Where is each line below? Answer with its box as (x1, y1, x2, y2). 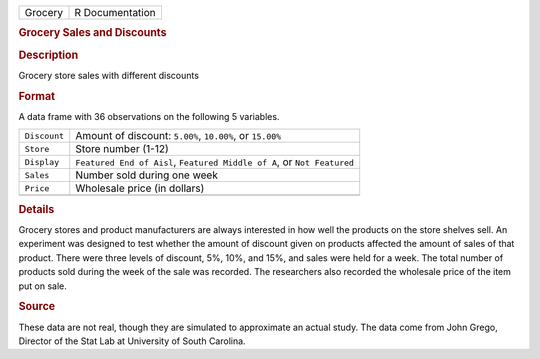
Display (24, 156, 60, 167)
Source (18, 300, 56, 314)
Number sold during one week (75, 168, 219, 182)
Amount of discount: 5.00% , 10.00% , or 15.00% (75, 129, 282, 143)
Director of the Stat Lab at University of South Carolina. (18, 335, 246, 347)
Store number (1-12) (75, 142, 169, 156)
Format (18, 89, 55, 103)
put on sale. (18, 280, 67, 292)
